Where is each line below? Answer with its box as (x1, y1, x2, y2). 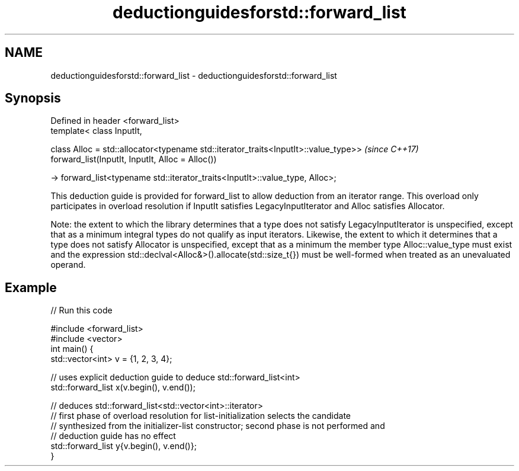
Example (5, 280, 57, 295)
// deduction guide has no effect (50, 431, 176, 441)
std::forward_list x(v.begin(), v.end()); (50, 382, 196, 393)
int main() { (50, 344, 94, 354)
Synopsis (5, 91, 61, 106)
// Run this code (50, 305, 113, 316)
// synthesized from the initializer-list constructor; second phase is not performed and (50, 421, 385, 431)
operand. (50, 259, 86, 270)
